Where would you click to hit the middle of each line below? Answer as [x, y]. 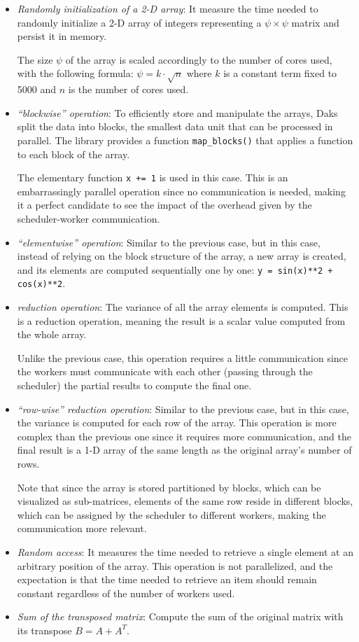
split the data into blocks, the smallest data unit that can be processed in [175, 126]
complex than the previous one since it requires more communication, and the [184, 436]
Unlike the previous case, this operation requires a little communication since [183, 357]
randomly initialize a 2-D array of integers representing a [139, 22]
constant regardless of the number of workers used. [126, 593]
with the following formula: [75, 73]
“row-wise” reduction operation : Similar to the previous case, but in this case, [183, 409]
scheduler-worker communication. [89, 219]
